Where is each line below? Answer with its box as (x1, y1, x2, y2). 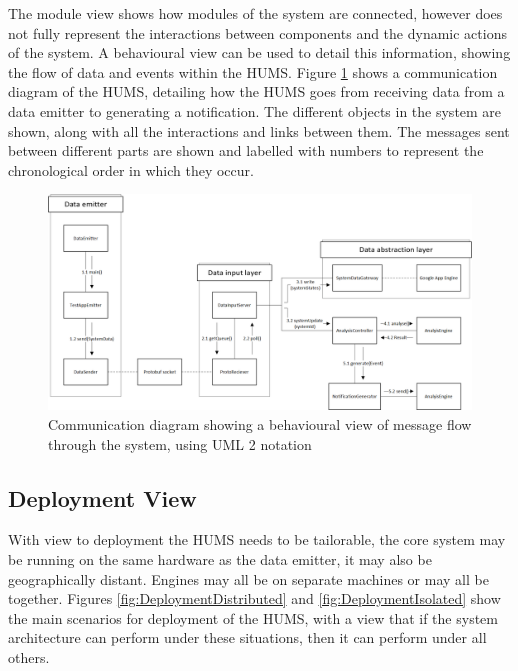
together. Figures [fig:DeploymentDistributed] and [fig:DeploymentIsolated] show (8, 588, 501, 609)
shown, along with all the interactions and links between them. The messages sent (8, 120, 510, 141)
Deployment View (8, 482, 197, 513)
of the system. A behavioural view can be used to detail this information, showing (8, 42, 511, 63)
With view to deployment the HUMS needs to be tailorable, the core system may (8, 529, 506, 550)
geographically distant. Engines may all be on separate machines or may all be (8, 568, 489, 589)
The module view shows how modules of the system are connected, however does (8, 3, 503, 23)
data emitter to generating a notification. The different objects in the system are (8, 100, 502, 121)
